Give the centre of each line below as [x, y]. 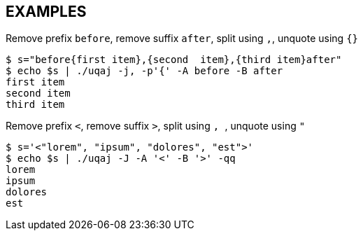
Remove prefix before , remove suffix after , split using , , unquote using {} [182, 39]
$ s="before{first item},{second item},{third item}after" [174, 60]
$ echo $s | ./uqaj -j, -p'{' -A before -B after [144, 71]
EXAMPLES [46, 12]
